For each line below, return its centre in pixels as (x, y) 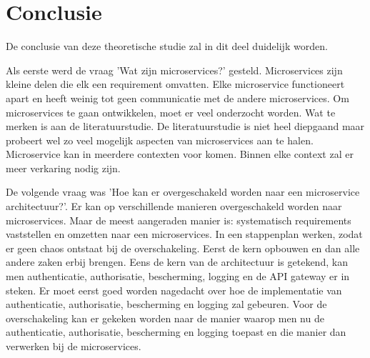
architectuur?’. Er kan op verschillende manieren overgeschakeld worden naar (174, 206)
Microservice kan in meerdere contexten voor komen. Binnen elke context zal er (180, 154)
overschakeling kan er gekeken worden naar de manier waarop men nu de (165, 318)
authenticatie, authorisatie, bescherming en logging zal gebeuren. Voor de (166, 304)
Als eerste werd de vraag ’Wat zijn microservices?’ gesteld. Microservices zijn (174, 70)
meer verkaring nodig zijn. (63, 168)
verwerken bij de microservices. (74, 346)
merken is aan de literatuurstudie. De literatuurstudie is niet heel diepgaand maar (185, 126)
